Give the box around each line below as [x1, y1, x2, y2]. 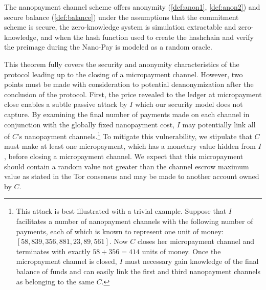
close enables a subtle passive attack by [4, 99, 127, 109]
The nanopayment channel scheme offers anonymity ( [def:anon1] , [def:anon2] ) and [4, 2, 260, 12]
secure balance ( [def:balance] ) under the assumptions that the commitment [4, 11, 239, 22]
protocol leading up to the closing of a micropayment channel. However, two [4, 69, 243, 79]
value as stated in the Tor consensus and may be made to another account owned [4, 171, 259, 182]
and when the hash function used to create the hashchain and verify [40, 31, 254, 42]
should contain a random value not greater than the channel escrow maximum [4, 161, 249, 171]
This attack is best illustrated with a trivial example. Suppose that [16, 206, 227, 216]
